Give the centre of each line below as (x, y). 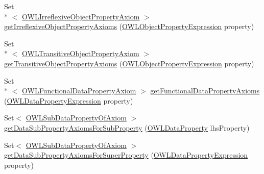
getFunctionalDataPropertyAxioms (205, 91)
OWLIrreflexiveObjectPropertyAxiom (81, 16)
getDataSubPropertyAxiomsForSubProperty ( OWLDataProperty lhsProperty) (127, 127)
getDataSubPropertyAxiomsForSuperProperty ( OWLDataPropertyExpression (126, 155)
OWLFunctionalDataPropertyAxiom (79, 91)
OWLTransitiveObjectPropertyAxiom (81, 53)
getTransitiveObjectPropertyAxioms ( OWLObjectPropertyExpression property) (129, 63)
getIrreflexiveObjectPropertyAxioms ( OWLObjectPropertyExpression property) (129, 26)
